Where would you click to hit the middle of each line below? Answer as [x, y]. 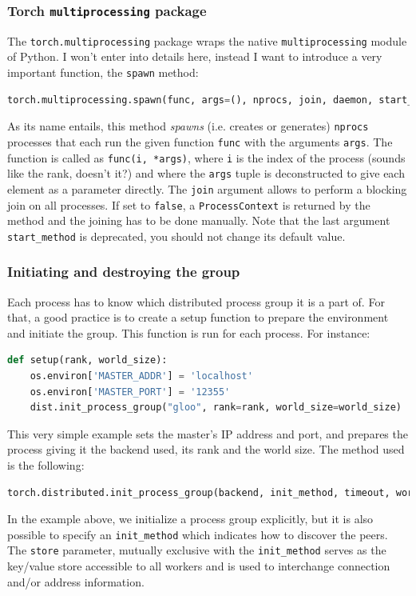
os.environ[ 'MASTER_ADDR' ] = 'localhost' [141, 376]
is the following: [46, 465]
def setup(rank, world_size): [87, 360]
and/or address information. [76, 581]
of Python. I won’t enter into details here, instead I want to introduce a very [195, 56]
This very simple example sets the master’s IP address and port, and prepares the [208, 433]
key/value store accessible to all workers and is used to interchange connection [199, 566]
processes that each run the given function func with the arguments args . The [200, 141]
